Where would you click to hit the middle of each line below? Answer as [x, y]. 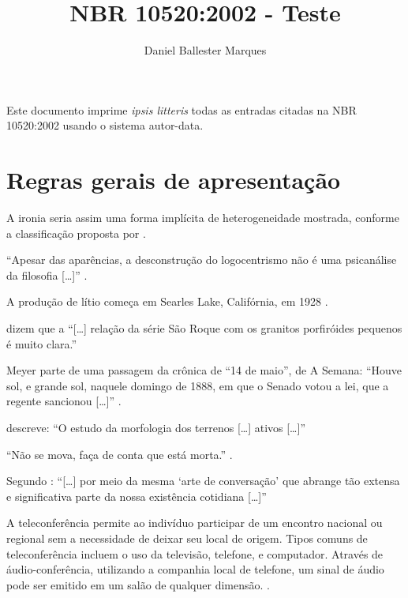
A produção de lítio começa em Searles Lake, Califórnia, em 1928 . [167, 301]
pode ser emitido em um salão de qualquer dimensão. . [138, 584]
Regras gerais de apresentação [174, 180]
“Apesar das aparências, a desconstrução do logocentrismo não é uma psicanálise [202, 260]
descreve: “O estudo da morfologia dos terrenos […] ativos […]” [156, 427]
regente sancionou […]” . [64, 401]
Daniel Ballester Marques [205, 50]
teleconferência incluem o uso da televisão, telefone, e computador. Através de [195, 553]
